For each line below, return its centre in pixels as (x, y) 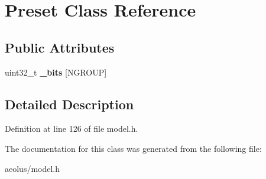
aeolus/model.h (33, 168)
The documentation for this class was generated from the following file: (133, 148)
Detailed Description (69, 104)
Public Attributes (60, 47)
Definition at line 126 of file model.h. (72, 128)
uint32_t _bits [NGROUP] (56, 72)
